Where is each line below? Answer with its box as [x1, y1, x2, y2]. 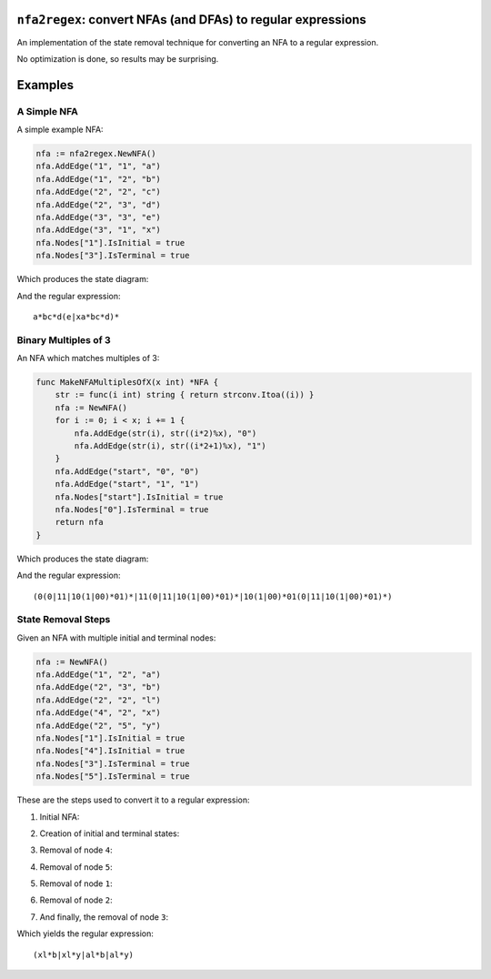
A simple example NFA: [16, 124, 104, 136]
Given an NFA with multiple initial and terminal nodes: [16, 632, 216, 643]
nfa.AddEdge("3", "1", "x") [35, 225, 161, 236]
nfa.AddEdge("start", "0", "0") [55, 466, 200, 477]
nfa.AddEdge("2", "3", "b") [35, 682, 161, 692]
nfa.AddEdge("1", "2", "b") [35, 174, 161, 184]
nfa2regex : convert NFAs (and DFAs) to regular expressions [16, 12, 367, 27]
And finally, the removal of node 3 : [39, 911, 169, 923]
